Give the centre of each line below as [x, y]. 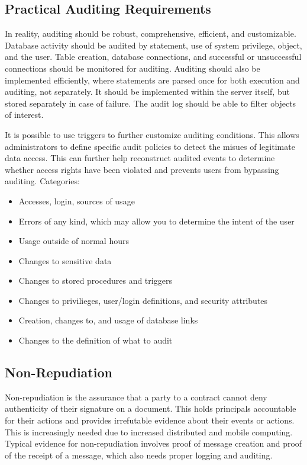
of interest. [24, 115]
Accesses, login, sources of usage [77, 201]
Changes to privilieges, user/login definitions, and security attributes [143, 300]
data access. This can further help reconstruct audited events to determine [140, 158]
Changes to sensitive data [65, 260]
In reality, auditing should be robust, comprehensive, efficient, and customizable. [151, 33]
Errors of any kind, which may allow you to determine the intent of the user [156, 221]
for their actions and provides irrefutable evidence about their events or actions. [150, 420]
